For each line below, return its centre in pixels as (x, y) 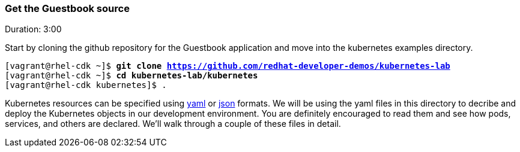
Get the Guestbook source (67, 8)
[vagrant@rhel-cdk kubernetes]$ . (86, 85)
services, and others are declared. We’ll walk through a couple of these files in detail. (173, 124)
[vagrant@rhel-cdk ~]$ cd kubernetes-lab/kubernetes (132, 76)
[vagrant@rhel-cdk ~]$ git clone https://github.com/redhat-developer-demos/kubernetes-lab (228, 66)
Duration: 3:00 (33, 29)
